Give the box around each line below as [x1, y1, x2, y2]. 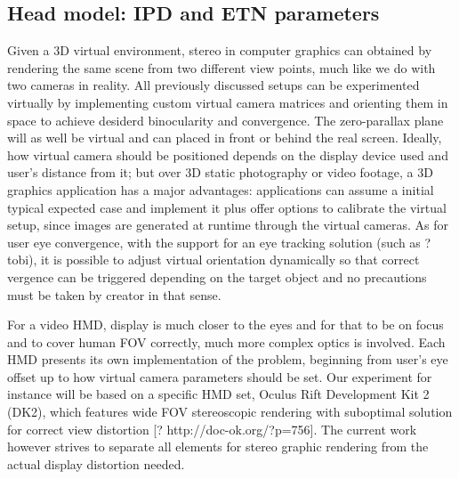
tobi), [7, 250, 37, 269]
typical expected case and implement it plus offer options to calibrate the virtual [7, 198, 447, 216]
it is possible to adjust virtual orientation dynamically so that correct [41, 250, 420, 269]
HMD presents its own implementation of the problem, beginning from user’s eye [7, 350, 448, 369]
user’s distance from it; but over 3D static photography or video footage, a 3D [7, 163, 433, 182]
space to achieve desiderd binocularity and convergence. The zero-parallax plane [7, 110, 444, 129]
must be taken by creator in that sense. [7, 285, 221, 304]
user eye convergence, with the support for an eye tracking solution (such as [7, 232, 421, 251]
